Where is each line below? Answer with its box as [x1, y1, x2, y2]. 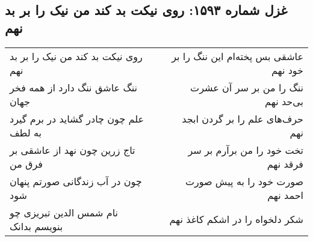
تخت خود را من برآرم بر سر [188, 142, 303, 157]
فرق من [10, 156, 43, 171]
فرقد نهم [267, 156, 303, 171]
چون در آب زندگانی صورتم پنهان [10, 174, 142, 188]
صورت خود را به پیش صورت [185, 174, 303, 188]
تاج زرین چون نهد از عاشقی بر [10, 142, 135, 157]
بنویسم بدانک [10, 219, 63, 233]
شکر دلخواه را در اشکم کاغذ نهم [169, 212, 303, 227]
